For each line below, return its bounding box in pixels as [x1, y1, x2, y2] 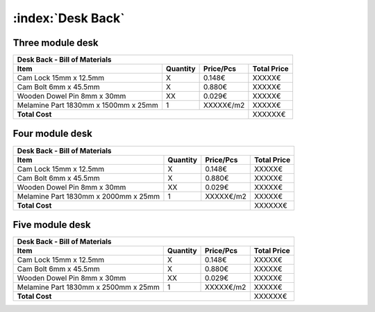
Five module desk [12, 219, 91, 231]
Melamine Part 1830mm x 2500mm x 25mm [17, 282, 160, 292]
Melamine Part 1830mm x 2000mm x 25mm [17, 191, 160, 201]
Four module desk [12, 128, 93, 140]
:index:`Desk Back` [12, 10, 125, 26]
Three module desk [12, 37, 99, 49]
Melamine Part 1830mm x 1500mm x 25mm [17, 101, 159, 110]
